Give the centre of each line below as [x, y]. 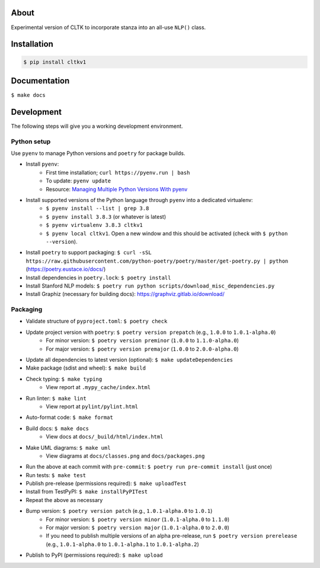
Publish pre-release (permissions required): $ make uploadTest [106, 484]
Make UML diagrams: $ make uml [68, 447]
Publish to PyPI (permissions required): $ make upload [94, 555]
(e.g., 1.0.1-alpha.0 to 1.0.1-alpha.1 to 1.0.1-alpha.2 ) [123, 544]
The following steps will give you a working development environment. [97, 126]
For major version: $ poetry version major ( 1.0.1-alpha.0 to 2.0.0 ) [137, 528]
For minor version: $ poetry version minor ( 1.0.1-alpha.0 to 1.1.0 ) [138, 519]
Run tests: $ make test [56, 475]
